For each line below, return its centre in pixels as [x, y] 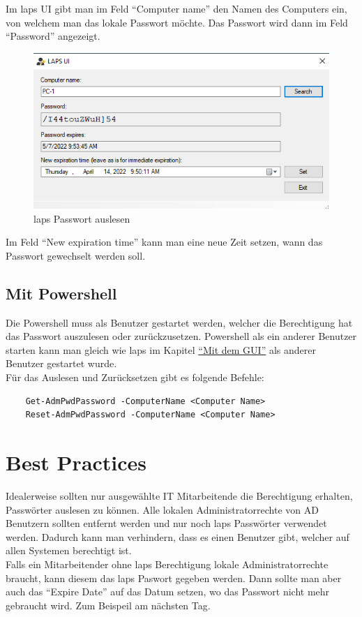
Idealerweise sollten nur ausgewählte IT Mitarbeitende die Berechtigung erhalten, [179, 495]
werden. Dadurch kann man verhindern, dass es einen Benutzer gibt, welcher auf [178, 536]
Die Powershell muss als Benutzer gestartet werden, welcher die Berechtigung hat [179, 322]
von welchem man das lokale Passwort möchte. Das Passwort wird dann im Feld [177, 22]
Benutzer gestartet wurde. [61, 363]
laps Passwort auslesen [82, 218]
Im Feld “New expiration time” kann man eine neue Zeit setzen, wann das [164, 242]
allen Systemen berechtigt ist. [69, 550]
